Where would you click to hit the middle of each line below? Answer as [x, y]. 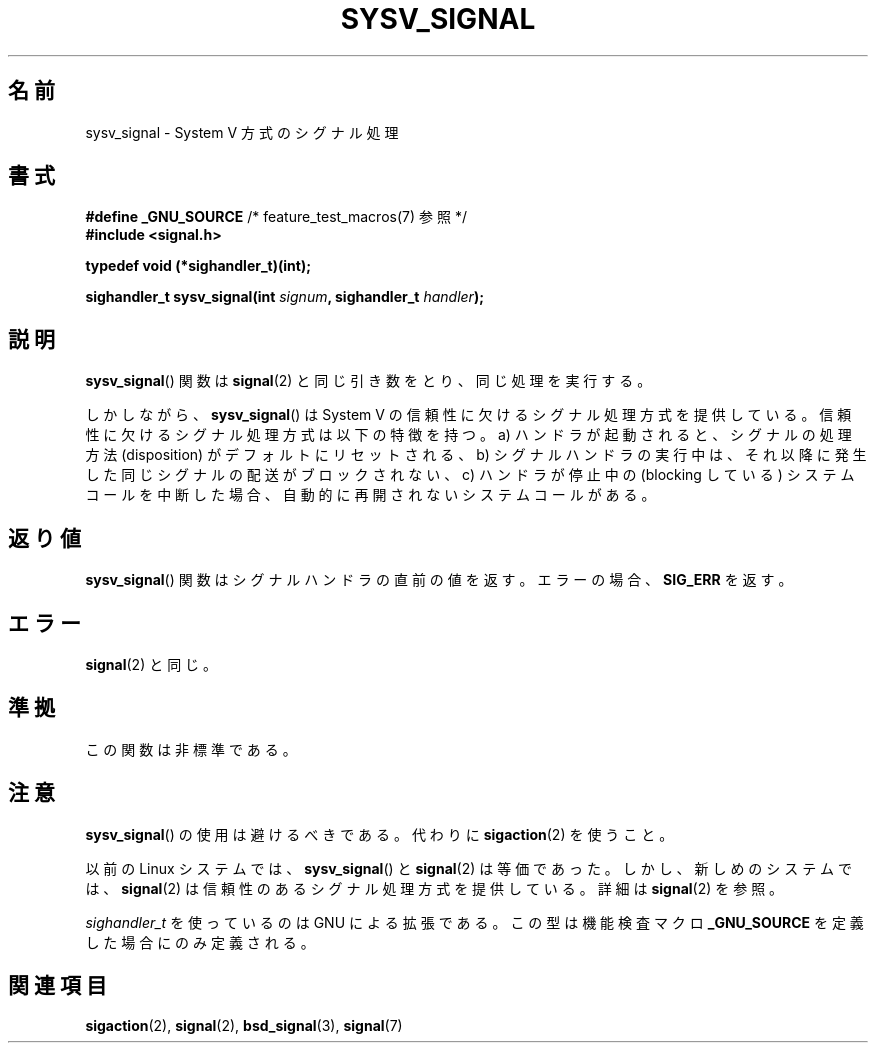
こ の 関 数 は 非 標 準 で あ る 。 [191, 749]
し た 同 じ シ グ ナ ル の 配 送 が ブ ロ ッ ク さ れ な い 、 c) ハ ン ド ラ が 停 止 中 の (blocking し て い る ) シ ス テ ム [470, 475]
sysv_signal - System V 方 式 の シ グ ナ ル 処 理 [242, 132]
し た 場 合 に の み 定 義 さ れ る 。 [200, 942]
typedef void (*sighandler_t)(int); [198, 266]
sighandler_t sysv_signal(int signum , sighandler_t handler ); [284, 297]
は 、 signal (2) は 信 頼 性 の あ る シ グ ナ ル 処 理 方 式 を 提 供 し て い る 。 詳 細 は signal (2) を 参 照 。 [434, 888]
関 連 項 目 [57, 986]
